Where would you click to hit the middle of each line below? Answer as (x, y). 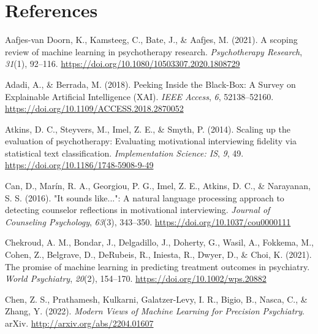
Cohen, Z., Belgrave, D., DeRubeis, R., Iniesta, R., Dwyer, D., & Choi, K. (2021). (158, 254)
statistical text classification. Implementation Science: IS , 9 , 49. (124, 153)
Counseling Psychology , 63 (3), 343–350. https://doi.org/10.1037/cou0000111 (148, 221)
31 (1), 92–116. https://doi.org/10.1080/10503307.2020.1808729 (123, 64)
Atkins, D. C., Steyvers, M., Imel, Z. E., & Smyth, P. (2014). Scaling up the (148, 129)
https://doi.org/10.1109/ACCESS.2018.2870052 (94, 108)
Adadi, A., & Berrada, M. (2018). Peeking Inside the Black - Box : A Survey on (150, 84)
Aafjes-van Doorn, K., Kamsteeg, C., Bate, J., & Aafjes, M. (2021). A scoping (151, 40)
